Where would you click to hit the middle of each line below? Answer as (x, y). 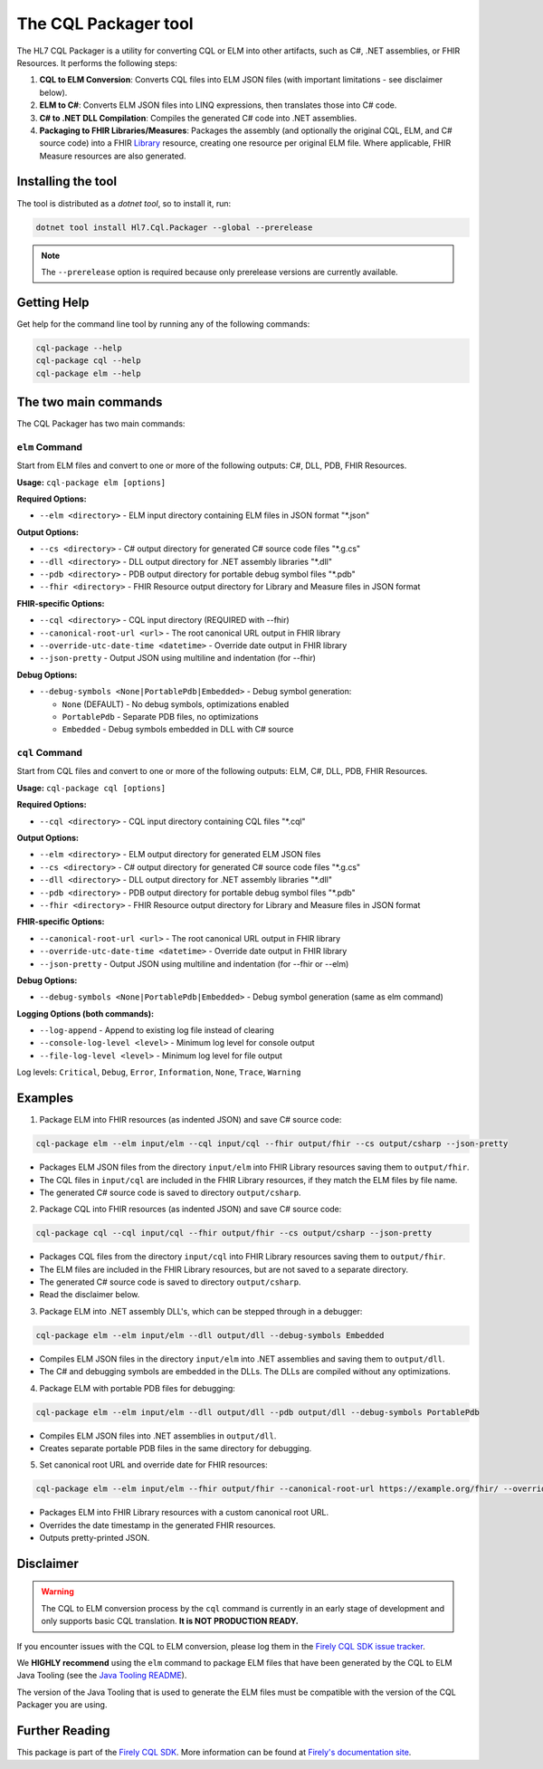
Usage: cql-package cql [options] (91, 788)
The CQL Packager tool (105, 24)
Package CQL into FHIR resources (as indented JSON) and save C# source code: (191, 1210)
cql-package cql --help (89, 361)
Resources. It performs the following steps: (97, 62)
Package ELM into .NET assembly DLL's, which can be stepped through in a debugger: (201, 1311)
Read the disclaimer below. (90, 1295)
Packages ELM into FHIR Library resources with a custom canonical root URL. (184, 1513)
